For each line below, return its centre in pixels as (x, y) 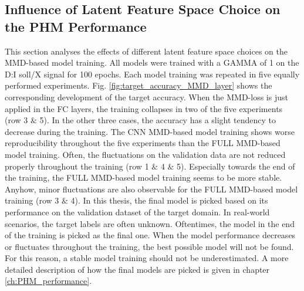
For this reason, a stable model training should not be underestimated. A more (147, 258)
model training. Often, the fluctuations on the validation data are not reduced (145, 154)
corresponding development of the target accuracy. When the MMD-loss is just (146, 97)
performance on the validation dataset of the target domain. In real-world (137, 212)
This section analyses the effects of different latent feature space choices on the (146, 51)
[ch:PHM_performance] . (48, 281)
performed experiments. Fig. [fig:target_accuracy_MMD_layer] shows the (139, 85)
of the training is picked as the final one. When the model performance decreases (150, 235)
